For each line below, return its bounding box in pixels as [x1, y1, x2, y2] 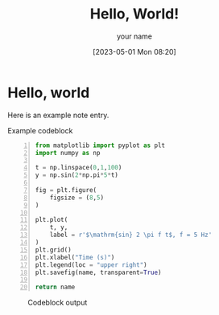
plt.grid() [35, 246, 72, 254]
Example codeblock [7, 125, 73, 135]
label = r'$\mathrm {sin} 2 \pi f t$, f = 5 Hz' [49, 231, 213, 239]
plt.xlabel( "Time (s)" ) [35, 253, 115, 261]
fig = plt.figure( [35, 186, 97, 194]
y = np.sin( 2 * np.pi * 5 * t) [35, 171, 118, 179]
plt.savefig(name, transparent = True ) [35, 268, 162, 276]
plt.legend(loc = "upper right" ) [35, 260, 147, 269]
